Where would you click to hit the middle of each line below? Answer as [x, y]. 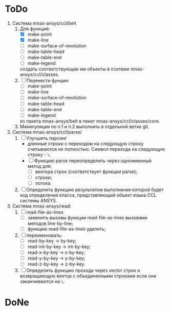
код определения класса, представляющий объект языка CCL [88, 195]
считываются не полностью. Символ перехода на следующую [96, 149]
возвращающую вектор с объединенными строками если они [88, 276]
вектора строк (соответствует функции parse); [86, 171]
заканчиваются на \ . [42, 282]
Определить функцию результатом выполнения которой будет [95, 189]
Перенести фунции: [48, 81]
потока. [43, 183]
